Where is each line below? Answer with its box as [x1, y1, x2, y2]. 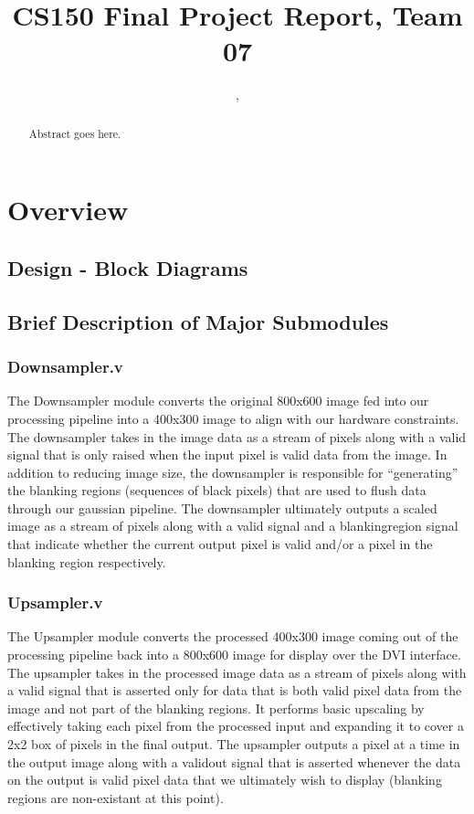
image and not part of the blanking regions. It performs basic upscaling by [7, 698, 425, 717]
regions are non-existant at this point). [7, 788, 224, 807]
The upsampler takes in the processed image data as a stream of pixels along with [7, 662, 467, 682]
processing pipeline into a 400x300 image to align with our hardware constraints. [7, 408, 459, 428]
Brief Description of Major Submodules [7, 307, 389, 335]
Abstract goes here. [28, 125, 121, 141]
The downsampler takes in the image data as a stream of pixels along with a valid [7, 427, 467, 446]
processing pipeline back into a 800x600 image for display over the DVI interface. [7, 645, 461, 664]
